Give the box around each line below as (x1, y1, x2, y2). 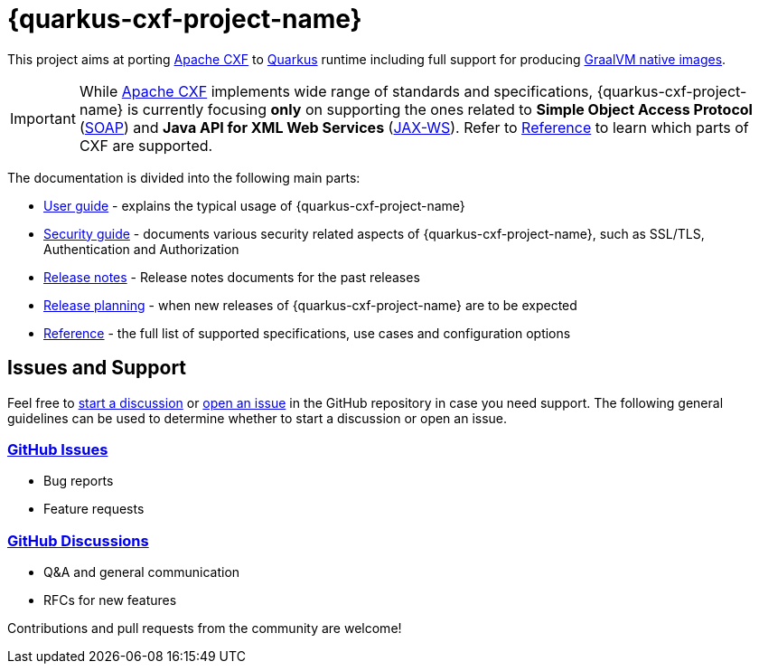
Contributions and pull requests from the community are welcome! (7, 620, 402, 637)
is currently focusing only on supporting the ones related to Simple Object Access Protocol (126, 99, 753, 118)
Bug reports (43, 473, 114, 489)
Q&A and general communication (43, 564, 240, 581)
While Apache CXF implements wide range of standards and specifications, (79, 81, 594, 100)
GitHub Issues (7, 439, 108, 458)
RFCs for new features (43, 592, 177, 609)
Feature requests (43, 501, 145, 517)
